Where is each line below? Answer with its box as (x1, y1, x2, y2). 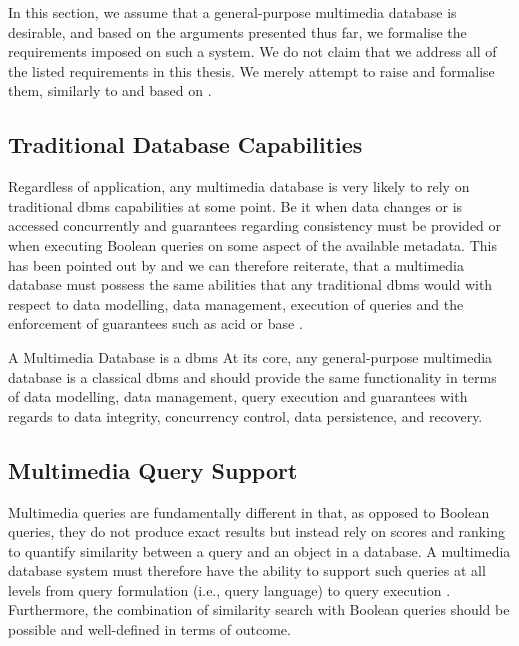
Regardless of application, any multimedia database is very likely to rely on (8, 176, 470, 197)
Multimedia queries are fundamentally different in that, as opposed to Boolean (8, 501, 490, 522)
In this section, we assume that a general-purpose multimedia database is (8, 2, 457, 22)
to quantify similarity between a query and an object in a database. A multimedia (8, 540, 511, 561)
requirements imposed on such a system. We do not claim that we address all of (8, 41, 497, 62)
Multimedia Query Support (8, 454, 298, 485)
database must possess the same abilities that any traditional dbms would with (8, 274, 493, 295)
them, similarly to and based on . (8, 80, 212, 101)
